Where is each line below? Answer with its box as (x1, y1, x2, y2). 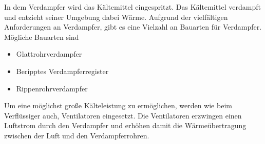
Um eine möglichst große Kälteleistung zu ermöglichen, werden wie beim (4, 100, 232, 111)
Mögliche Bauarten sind (4, 31, 79, 42)
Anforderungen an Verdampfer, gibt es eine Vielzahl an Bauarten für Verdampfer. (4, 21, 262, 32)
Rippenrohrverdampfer (16, 83, 88, 93)
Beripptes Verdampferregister (16, 65, 109, 76)
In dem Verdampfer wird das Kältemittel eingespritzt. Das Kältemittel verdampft (4, 2, 261, 12)
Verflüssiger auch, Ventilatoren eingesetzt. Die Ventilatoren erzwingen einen (4, 110, 242, 121)
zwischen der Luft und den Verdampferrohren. (4, 130, 149, 140)
